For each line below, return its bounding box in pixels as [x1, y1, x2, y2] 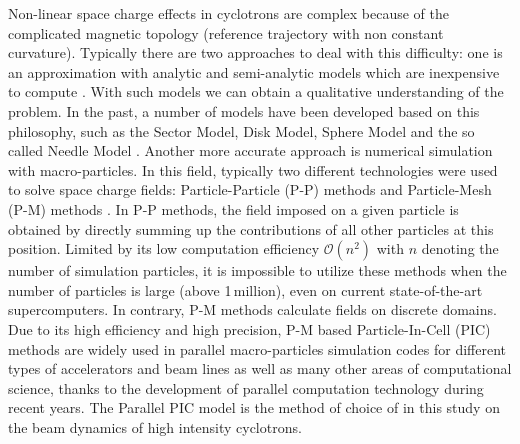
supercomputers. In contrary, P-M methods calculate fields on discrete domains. [8, 299, 497, 320]
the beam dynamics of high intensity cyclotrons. [8, 416, 302, 437]
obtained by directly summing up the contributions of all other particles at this [8, 218, 494, 239]
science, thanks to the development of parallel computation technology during [8, 377, 484, 398]
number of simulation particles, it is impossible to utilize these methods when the [8, 260, 507, 281]
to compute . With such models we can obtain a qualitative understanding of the [8, 81, 504, 102]
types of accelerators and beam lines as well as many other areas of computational [8, 358, 512, 379]
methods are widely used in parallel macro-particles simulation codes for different [8, 338, 506, 359]
